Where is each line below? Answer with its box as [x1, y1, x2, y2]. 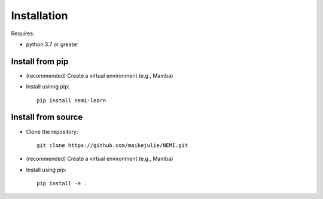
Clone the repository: [26, 128, 78, 135]
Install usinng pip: [26, 83, 70, 90]
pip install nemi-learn [36, 97, 106, 104]
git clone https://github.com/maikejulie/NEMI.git [36, 142, 188, 149]
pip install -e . [36, 180, 87, 187]
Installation [11, 9, 68, 22]
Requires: [11, 30, 35, 37]
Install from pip [11, 56, 69, 66]
